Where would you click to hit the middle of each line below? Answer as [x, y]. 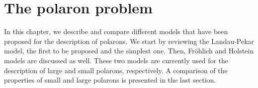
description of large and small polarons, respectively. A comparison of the [116, 70]
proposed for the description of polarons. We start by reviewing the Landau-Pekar [129, 41]
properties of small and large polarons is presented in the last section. [110, 80]
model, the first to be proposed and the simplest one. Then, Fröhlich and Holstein [129, 51]
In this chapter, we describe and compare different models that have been [116, 31]
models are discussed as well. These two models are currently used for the [116, 60]
